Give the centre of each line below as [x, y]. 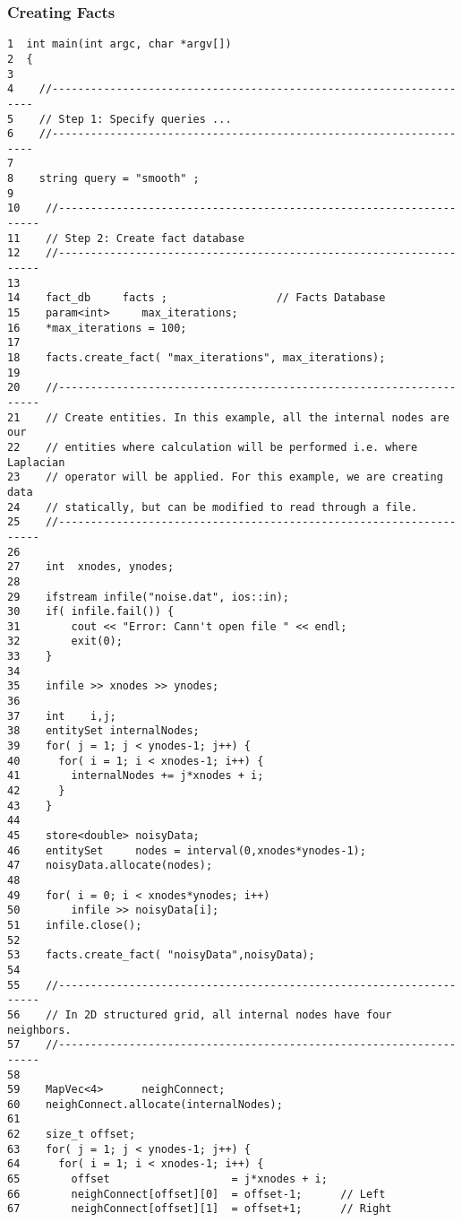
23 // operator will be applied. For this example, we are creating [225, 477]
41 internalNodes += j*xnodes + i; [136, 776]
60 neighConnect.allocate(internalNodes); [145, 1104]
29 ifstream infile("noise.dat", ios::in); [148, 597]
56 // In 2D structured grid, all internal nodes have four [200, 1014]
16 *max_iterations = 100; [97, 328]
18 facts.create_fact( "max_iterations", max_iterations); [197, 358]
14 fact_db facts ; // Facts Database [197, 298]
